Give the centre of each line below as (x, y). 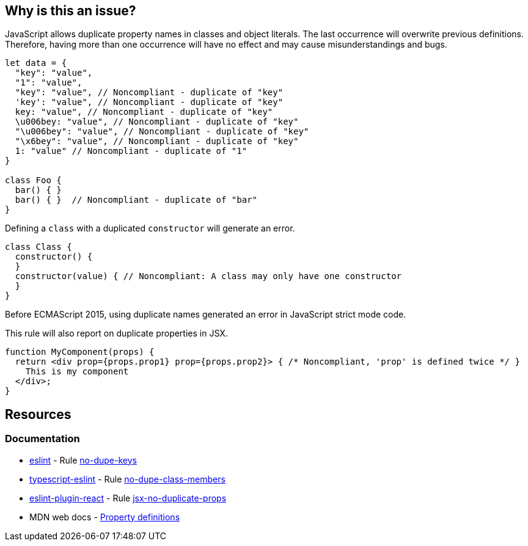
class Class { (38, 247)
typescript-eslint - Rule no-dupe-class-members (127, 479)
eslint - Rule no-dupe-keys (83, 460)
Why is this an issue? (71, 11)
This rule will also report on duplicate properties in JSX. (116, 333)
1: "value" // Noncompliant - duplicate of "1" (131, 151)
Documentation (42, 439)
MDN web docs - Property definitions (105, 517)
